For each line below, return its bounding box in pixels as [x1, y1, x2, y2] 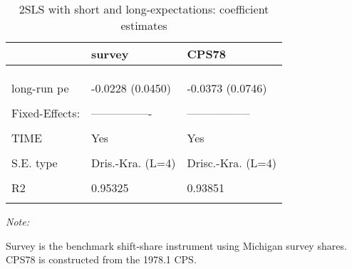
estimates [120, 17, 167, 33]
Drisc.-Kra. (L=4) [187, 154, 277, 171]
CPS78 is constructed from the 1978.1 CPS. [6, 252, 197, 267]
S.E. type [11, 154, 58, 171]
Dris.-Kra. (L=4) [91, 154, 176, 171]
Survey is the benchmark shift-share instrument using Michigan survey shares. [6, 238, 347, 253]
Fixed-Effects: [11, 105, 81, 121]
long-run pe [11, 80, 69, 96]
